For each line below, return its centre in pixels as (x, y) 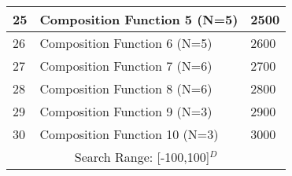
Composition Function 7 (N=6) (126, 66)
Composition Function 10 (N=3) (129, 134)
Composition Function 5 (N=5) (139, 19)
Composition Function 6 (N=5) (126, 43)
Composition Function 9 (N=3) (126, 111)
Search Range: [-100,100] (142, 157)
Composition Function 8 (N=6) (126, 88)
